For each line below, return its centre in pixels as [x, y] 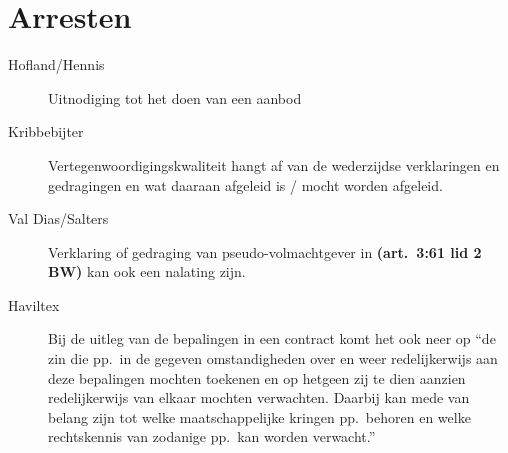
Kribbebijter [46, 131]
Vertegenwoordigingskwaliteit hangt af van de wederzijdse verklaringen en [274, 164]
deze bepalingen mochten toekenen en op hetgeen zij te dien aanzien [257, 377]
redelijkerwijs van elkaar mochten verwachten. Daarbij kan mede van [259, 397]
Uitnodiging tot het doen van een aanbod [175, 97]
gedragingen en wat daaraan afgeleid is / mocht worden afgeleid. [245, 184]
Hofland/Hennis [56, 64]
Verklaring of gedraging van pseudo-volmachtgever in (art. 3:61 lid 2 [265, 251]
